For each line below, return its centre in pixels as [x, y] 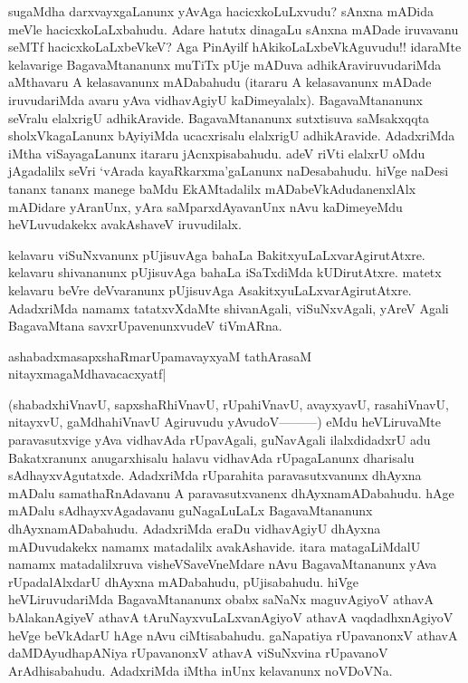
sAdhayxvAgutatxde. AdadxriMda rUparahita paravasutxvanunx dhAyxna [215, 475]
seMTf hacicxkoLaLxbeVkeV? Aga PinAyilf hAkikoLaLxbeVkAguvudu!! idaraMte [235, 47]
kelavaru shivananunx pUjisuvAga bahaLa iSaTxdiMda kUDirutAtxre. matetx [225, 272]
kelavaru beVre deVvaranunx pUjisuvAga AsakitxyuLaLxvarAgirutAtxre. [210, 289]
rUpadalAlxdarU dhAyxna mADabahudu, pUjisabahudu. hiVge [184, 581]
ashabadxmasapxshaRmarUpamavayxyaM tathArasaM [160, 356]
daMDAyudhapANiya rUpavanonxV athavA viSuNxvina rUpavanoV [198, 653]
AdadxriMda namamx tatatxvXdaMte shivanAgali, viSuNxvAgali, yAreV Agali [229, 308]
